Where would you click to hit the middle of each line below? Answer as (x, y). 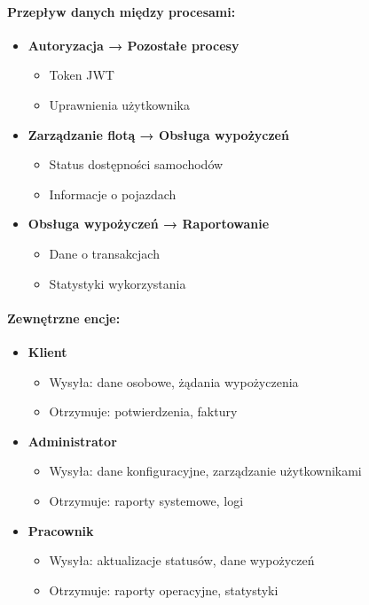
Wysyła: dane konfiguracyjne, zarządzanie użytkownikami (205, 471)
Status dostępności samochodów (136, 164)
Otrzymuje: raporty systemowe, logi (146, 500)
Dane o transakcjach (104, 253)
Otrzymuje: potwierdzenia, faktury (143, 411)
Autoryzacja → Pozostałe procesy (133, 45)
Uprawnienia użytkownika (119, 104)
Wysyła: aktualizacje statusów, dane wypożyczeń (182, 560)
